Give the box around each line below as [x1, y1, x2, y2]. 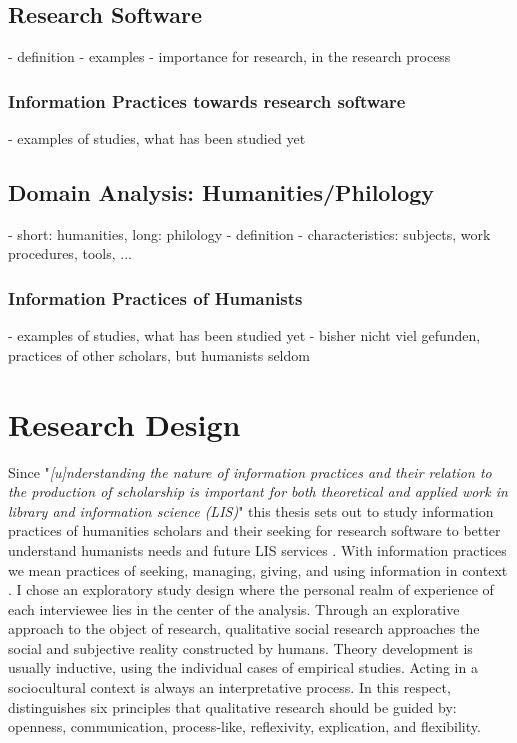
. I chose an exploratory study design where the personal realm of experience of [8, 579, 494, 600]
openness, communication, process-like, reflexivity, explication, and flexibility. [8, 716, 481, 737]
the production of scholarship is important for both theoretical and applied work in [8, 481, 508, 502]
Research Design [8, 403, 241, 444]
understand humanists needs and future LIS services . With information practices [8, 539, 507, 560]
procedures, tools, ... [8, 243, 132, 264]
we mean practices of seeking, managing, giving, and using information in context [8, 559, 508, 580]
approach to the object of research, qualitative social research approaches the [8, 618, 480, 639]
